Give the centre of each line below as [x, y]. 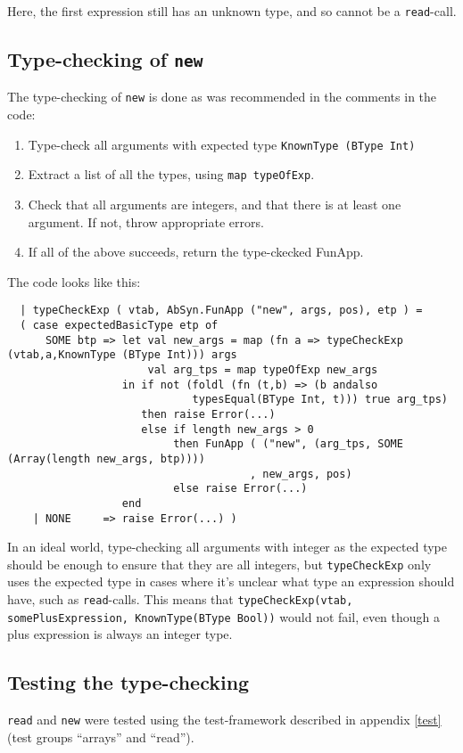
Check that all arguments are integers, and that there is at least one [215, 204]
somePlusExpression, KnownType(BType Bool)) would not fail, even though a [224, 616]
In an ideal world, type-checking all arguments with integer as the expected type [227, 547]
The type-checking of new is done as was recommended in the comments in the [222, 97]
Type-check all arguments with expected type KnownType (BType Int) [222, 144]
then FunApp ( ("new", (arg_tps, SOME [288, 444]
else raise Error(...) [240, 489]
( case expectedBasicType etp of [119, 326]
